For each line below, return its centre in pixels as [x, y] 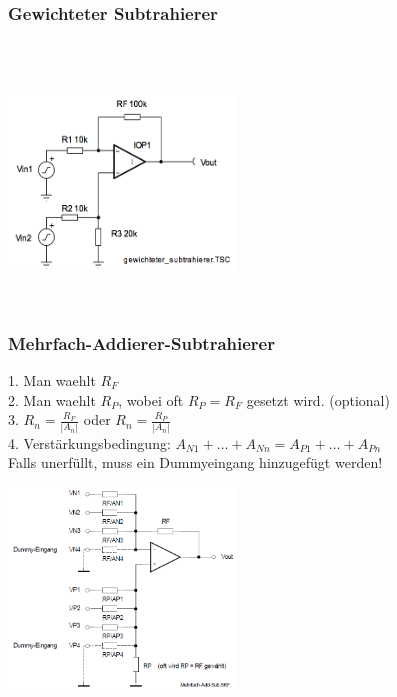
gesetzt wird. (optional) [318, 399]
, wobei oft [151, 399]
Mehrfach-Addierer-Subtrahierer [141, 342]
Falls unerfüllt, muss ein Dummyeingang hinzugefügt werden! [195, 462]
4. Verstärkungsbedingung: [89, 442]
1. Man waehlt [52, 380]
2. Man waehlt [52, 399]
